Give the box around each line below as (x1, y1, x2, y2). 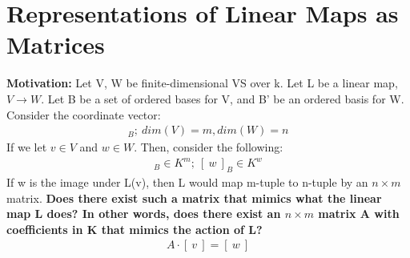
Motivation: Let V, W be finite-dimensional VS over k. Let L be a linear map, (6, 75, 398, 91)
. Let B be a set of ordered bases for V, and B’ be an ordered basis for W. (41, 90, 404, 107)
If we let (6, 139, 47, 155)
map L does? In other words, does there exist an (6, 205, 281, 222)
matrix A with (318, 205, 400, 222)
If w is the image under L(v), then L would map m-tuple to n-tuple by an (6, 174, 368, 191)
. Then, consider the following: (134, 139, 283, 155)
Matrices (6, 28, 105, 61)
